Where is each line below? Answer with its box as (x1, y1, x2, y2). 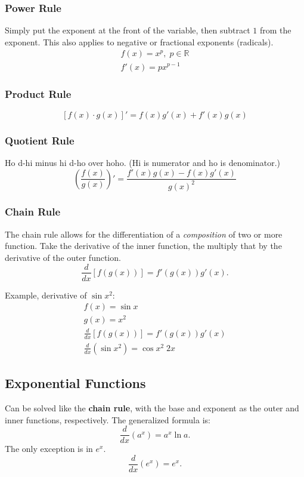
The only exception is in (5, 442, 93, 455)
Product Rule (5, 87, 72, 101)
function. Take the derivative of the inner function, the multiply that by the (5, 239, 282, 252)
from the (260, 24, 291, 36)
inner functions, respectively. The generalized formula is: (5, 413, 210, 426)
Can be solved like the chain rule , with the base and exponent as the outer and (5, 401, 299, 414)
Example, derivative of (5, 288, 87, 301)
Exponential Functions (5, 374, 146, 392)
